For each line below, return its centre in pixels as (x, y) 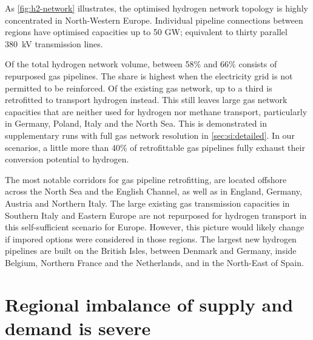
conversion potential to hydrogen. (67, 159)
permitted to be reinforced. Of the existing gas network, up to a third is (139, 88)
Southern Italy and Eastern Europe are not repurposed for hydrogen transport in (156, 215)
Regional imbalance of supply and (149, 304)
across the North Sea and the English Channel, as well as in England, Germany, (153, 191)
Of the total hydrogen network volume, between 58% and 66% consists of (141, 64)
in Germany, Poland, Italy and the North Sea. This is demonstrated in (136, 123)
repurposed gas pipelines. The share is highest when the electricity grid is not (149, 75)
